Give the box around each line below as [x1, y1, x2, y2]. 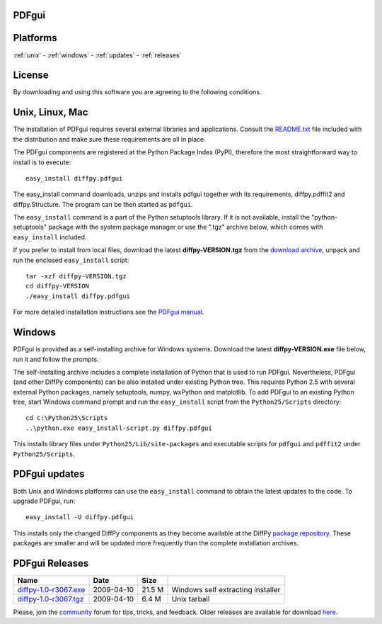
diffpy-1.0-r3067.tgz [17, 594, 84, 603]
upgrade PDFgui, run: [13, 497, 76, 505]
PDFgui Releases [13, 557, 89, 569]
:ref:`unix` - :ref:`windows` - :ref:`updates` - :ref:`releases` [13, 50, 182, 59]
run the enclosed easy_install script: [13, 256, 129, 264]
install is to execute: [13, 158, 71, 166]
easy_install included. [13, 232, 87, 241]
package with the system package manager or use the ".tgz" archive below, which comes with [48, 223, 323, 232]
